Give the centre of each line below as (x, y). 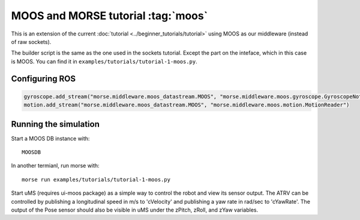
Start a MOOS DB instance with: (50, 138)
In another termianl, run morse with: (55, 166)
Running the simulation (55, 124)
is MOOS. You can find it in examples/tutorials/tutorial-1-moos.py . (104, 61)
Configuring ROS (43, 78)
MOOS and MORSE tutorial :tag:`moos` (109, 16)
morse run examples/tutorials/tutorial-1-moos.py (96, 179)
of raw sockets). (31, 41)
